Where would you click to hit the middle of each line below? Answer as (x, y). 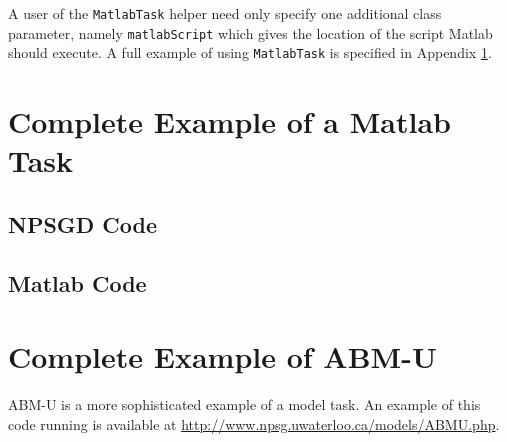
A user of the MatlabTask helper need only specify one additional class (225, 13)
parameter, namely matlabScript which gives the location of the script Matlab (250, 32)
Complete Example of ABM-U (222, 356)
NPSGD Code (83, 223)
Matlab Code (77, 282)
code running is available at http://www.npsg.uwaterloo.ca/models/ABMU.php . (254, 423)
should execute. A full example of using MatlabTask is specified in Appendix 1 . (250, 52)
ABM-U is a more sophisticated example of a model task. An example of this (244, 404)
